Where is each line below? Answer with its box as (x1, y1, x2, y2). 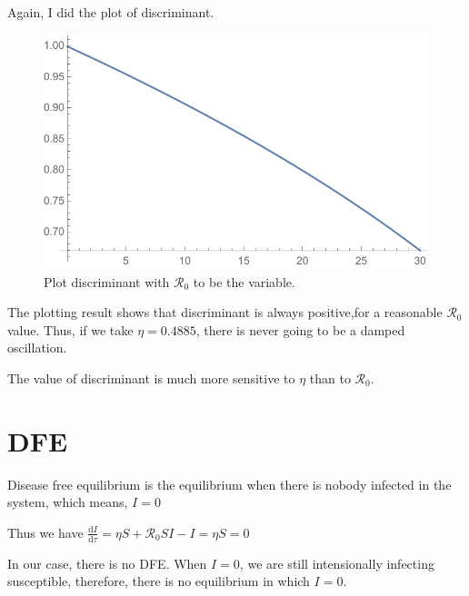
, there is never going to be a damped (195, 320, 405, 339)
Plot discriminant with (44, 272, 170, 291)
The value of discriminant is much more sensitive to (7, 368, 295, 387)
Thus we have (7, 522, 84, 541)
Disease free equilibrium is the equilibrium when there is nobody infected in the (7, 474, 452, 493)
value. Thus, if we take (7, 320, 134, 339)
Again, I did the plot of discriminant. (7, 3, 215, 21)
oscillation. (7, 338, 67, 357)
